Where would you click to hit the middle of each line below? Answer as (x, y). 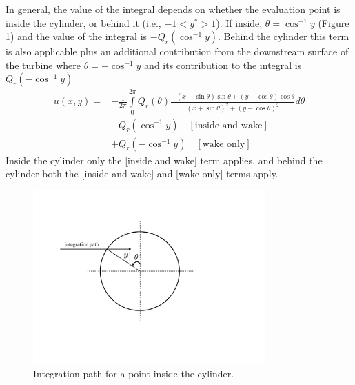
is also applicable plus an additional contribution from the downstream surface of (177, 51)
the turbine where (43, 65)
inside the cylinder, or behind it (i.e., (83, 22)
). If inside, (239, 22)
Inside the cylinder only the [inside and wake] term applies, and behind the (164, 160)
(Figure (334, 22)
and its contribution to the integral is (223, 65)
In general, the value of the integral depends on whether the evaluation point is (173, 9)
